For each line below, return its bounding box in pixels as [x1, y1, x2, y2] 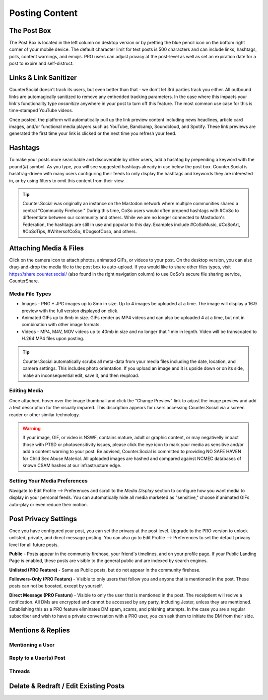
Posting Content [9, 7, 78, 18]
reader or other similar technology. [9, 411, 80, 418]
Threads [9, 668, 30, 675]
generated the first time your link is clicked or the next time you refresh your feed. [9, 130, 177, 136]
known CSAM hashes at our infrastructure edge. [22, 462, 122, 468]
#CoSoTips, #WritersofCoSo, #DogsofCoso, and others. [22, 228, 137, 234]
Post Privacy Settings [9, 514, 77, 523]
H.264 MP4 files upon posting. [21, 336, 84, 342]
